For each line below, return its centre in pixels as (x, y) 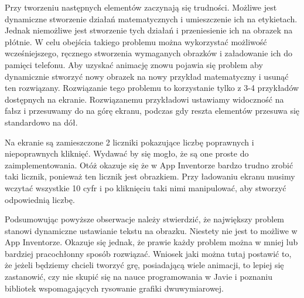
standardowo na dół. (41, 122)
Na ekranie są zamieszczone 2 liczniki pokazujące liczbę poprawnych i (129, 142)
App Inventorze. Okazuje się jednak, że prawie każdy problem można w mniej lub (151, 242)
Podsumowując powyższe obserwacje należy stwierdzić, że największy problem (145, 219)
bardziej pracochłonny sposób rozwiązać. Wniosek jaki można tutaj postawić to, (148, 253)
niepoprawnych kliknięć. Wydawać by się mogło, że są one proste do (127, 153)
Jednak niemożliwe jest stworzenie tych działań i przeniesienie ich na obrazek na (149, 30)
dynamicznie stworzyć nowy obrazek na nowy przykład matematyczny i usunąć (147, 76)
